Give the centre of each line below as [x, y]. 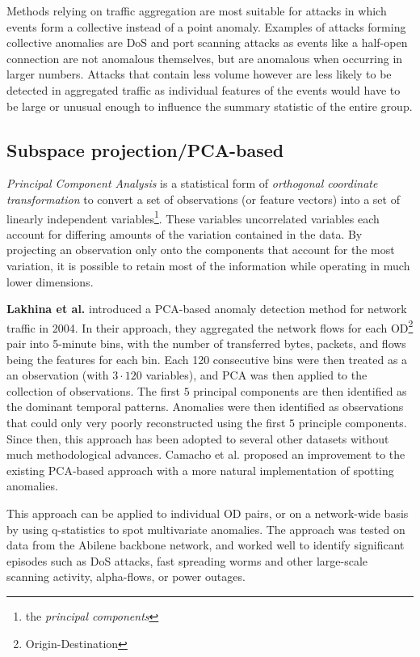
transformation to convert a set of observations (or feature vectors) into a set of [203, 199]
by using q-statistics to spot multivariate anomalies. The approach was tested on [206, 529]
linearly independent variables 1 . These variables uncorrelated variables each [193, 217]
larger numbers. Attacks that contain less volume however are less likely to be [199, 74]
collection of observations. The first [93, 390]
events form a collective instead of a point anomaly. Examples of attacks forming [206, 26]
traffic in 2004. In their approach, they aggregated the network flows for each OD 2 [210, 326]
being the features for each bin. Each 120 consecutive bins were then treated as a [207, 359]
